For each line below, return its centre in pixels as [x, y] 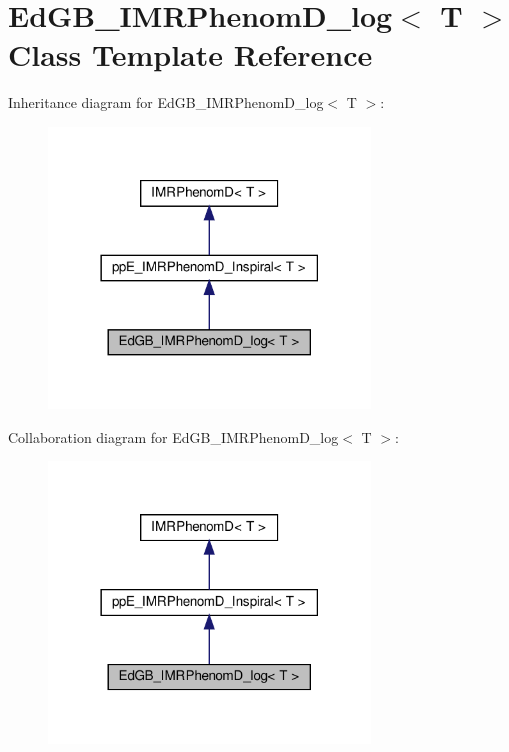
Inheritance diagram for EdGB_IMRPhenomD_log [166, 102]
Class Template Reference [190, 54]
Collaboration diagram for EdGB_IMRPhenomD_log [173, 436]
